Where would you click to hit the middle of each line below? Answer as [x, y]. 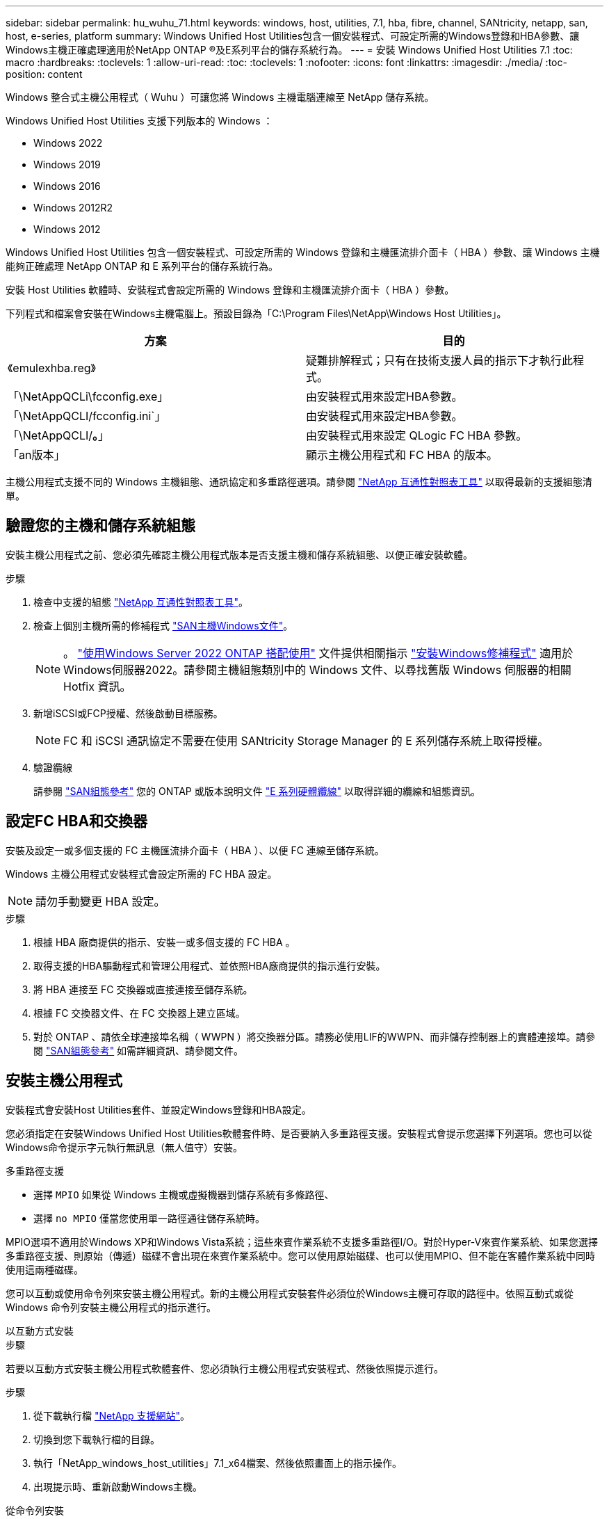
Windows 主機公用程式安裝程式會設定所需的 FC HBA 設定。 [141, 874]
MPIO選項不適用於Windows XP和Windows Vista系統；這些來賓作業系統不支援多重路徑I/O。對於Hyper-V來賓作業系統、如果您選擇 [302, 1241]
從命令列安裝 [35, 1510]
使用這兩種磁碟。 [44, 1269]
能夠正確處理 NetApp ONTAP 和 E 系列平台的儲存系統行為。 [142, 266]
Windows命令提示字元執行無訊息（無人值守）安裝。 [124, 1147]
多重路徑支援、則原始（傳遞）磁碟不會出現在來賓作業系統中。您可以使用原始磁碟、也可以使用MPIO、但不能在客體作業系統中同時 [301, 1255]
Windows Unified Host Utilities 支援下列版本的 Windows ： [139, 121]
